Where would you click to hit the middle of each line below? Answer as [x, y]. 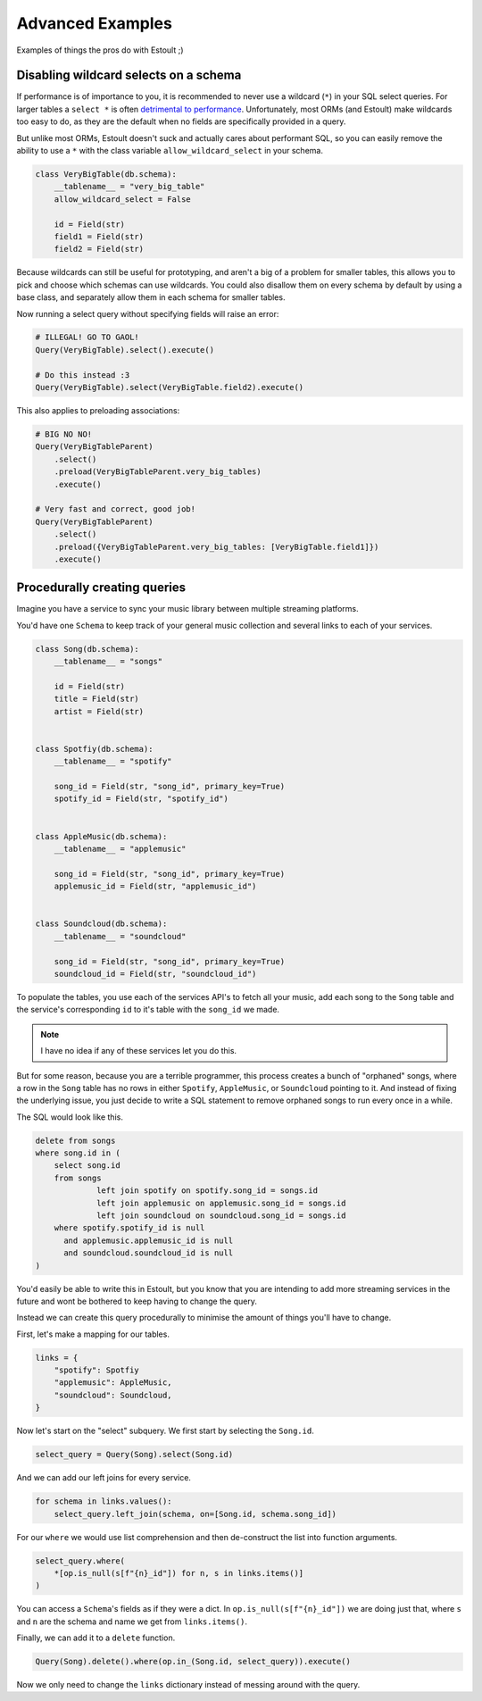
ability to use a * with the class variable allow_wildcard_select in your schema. [170, 151]
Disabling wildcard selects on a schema [129, 75]
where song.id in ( [78, 1153]
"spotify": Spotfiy [97, 1370]
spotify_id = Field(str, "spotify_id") [141, 799]
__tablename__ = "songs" [108, 662]
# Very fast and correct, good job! [116, 509]
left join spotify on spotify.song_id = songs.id [208, 1191]
